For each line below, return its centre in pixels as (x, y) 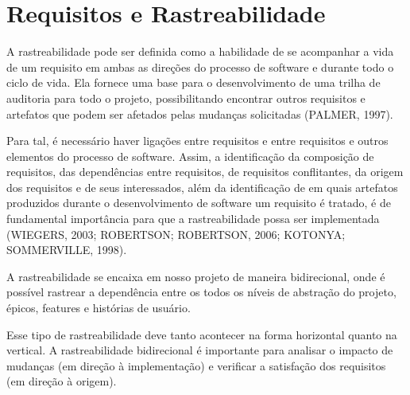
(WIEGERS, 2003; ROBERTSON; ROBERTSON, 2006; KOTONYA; (176, 234)
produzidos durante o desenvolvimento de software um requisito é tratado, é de (199, 203)
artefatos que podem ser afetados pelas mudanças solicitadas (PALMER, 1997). (200, 113)
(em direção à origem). (62, 381)
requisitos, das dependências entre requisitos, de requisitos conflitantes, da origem (205, 172)
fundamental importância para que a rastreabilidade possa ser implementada (193, 219)
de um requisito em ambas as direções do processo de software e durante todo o (200, 66)
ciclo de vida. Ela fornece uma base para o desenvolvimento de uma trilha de (193, 82)
